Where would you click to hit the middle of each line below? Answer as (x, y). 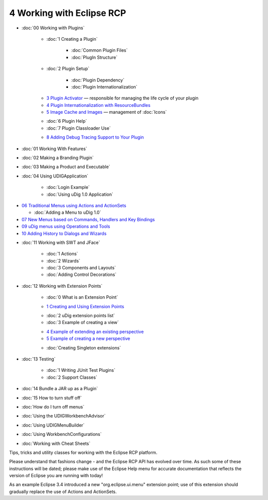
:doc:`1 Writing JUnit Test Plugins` (81, 370)
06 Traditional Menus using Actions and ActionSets (74, 205)
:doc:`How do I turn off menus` (53, 407)
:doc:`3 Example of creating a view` (83, 323)
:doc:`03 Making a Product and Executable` (66, 167)
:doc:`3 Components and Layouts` (81, 268)
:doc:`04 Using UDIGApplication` (55, 176)
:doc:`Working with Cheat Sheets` (56, 443)
